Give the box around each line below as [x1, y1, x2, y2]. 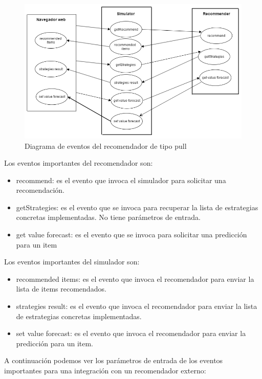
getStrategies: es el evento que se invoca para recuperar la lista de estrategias [16, 202, 258, 212]
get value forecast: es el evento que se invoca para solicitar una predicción [16, 229, 247, 240]
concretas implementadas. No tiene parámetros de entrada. [16, 212, 201, 222]
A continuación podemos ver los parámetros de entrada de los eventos [4, 355, 223, 366]
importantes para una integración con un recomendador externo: [4, 365, 206, 375]
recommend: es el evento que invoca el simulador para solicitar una [16, 174, 226, 185]
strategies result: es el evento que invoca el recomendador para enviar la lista [16, 301, 257, 311]
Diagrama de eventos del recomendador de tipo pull [25, 140, 187, 151]
